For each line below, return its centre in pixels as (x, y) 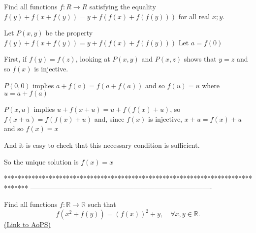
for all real (194, 16)
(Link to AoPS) (27, 224)
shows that (200, 59)
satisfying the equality (123, 6)
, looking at (93, 59)
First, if (16, 59)
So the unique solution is (41, 161)
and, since (109, 118)
